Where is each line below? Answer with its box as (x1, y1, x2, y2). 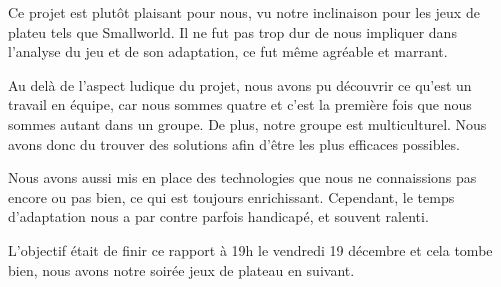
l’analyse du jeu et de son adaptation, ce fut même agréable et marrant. (8, 41, 448, 62)
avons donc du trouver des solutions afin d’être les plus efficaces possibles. (8, 133, 460, 154)
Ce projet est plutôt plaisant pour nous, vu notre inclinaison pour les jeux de (8, 2, 480, 22)
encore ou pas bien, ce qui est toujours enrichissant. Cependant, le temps (8, 186, 455, 207)
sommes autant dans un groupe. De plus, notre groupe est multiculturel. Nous (8, 113, 487, 134)
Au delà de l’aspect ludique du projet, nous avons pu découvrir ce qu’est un (8, 74, 472, 95)
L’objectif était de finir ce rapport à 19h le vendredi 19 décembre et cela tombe (8, 239, 493, 260)
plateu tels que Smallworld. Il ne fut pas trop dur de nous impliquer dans (8, 21, 457, 42)
